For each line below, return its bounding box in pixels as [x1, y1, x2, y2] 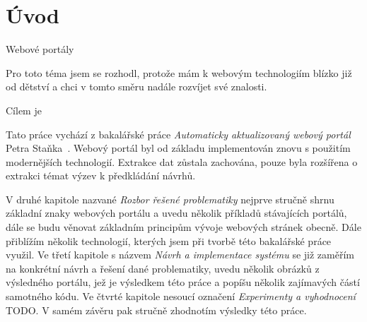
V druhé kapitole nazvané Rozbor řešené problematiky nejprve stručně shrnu [6, 191, 334, 206]
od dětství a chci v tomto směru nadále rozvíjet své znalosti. [6, 79, 267, 94]
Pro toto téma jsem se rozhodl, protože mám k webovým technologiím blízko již [6, 65, 352, 80]
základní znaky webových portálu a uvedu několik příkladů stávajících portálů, [6, 205, 347, 220]
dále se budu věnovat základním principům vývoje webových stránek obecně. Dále [6, 220, 361, 234]
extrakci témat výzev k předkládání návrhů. [6, 168, 196, 183]
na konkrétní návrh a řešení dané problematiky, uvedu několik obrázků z [6, 261, 320, 275]
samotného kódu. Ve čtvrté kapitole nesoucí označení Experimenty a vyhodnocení [6, 289, 356, 304]
